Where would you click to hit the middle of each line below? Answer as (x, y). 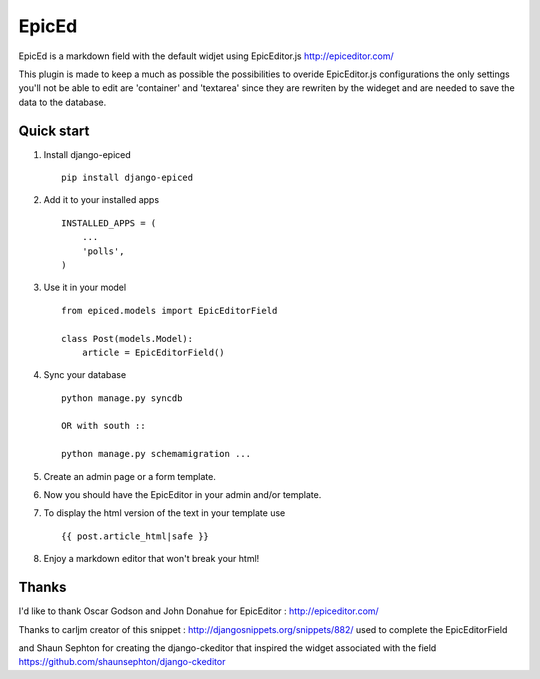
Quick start (54, 130)
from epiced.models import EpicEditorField (169, 310)
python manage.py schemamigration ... (156, 454)
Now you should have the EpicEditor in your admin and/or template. (182, 495)
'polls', (103, 251)
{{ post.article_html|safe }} (135, 536)
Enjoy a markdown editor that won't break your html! (151, 559)
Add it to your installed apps (101, 200)
